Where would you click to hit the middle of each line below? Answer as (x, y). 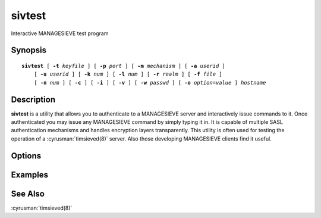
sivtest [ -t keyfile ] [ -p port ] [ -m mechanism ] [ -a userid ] (123, 66)
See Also (28, 194)
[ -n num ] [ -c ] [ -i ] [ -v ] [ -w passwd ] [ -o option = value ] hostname (150, 82)
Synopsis (29, 50)
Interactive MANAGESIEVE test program (60, 33)
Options (26, 156)
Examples (30, 175)
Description (33, 99)
